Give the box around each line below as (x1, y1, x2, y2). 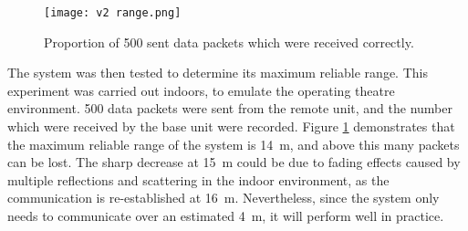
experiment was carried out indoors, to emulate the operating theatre (7, 80, 395, 100)
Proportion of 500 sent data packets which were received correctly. (44, 32, 414, 51)
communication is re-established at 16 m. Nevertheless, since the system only (7, 188, 440, 207)
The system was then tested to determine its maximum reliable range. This (7, 63, 428, 82)
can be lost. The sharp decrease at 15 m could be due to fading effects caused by (7, 152, 461, 172)
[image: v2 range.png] (44, 6, 182, 19)
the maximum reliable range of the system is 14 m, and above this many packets (7, 134, 460, 153)
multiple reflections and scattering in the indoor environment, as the (7, 170, 390, 189)
